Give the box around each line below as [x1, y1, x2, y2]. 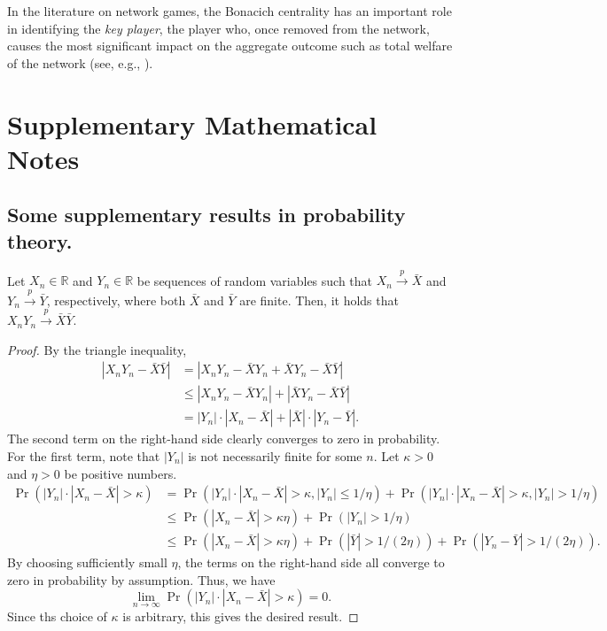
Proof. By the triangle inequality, [7, 340, 187, 358]
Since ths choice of [7, 606, 107, 625]
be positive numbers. [64, 464, 177, 482]
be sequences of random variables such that [136, 271, 373, 289]
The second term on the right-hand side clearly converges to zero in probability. [7, 429, 440, 448]
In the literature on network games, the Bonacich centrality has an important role [7, 2, 452, 19]
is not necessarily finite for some [188, 446, 362, 465]
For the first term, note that [7, 446, 160, 465]
